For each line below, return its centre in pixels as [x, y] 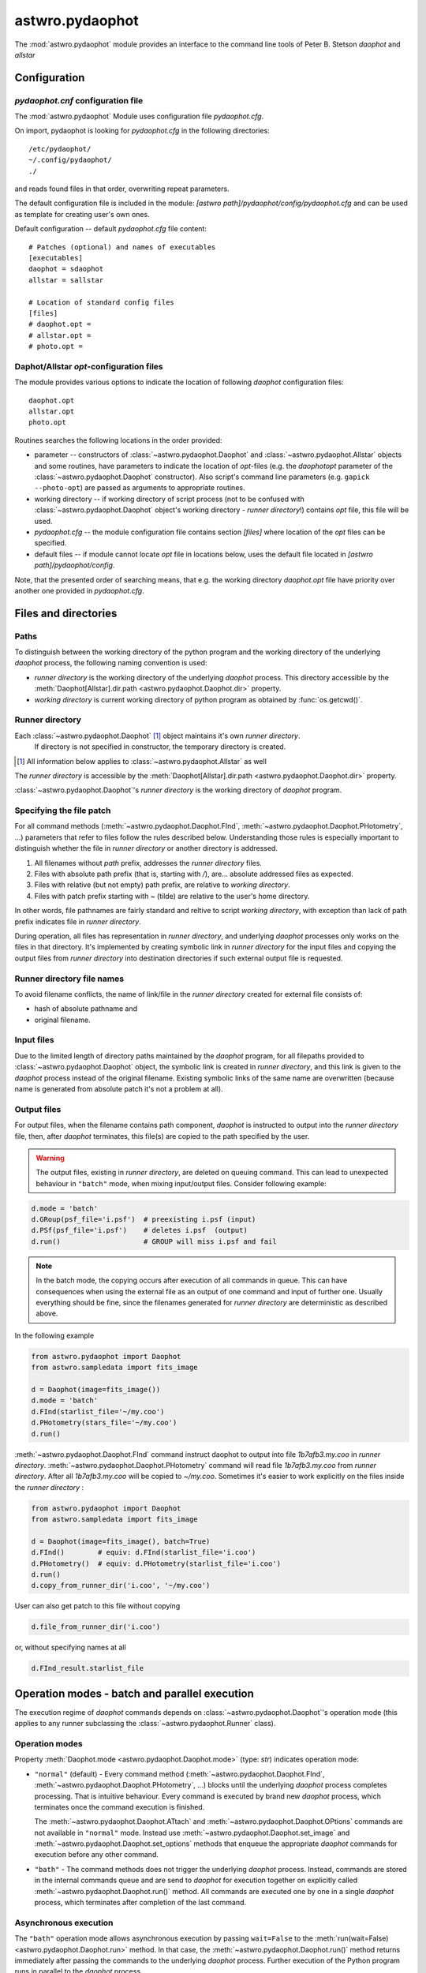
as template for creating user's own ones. [82, 214]
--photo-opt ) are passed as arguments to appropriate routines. [140, 488]
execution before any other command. [97, 1855]
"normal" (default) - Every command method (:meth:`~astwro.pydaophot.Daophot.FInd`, [179, 1774]
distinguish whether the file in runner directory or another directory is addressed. [146, 848]
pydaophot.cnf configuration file [79, 100]
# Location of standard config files [102, 302]
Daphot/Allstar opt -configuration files [89, 366]
